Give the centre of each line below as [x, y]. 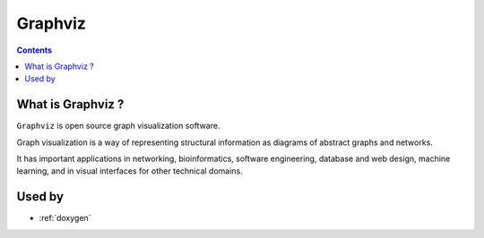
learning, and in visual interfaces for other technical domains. [130, 171]
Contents [35, 50]
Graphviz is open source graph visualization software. [118, 126]
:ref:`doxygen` [65, 218]
